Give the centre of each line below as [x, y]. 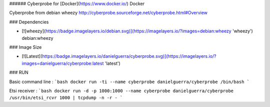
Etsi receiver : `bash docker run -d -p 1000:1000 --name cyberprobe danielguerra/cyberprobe [121, 91]
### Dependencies [29, 22]
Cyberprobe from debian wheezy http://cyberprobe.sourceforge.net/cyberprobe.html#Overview [108, 13]
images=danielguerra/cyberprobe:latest [63, 63]
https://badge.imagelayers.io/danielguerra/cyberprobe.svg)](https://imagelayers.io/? [129, 56]
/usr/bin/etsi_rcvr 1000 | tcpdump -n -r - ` [66, 98]
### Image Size [25, 47]
